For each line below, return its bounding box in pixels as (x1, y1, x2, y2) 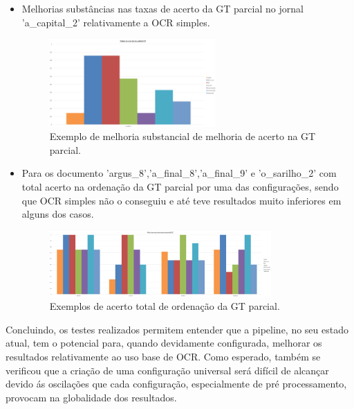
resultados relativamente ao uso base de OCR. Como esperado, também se (6, 349, 321, 363)
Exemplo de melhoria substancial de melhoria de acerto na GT (49, 129, 316, 143)
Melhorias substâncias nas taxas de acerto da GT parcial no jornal (21, 1, 304, 15)
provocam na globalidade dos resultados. (6, 390, 177, 404)
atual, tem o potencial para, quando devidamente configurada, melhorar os (6, 336, 322, 350)
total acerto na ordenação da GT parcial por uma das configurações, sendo (21, 180, 339, 194)
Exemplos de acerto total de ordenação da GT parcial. (49, 299, 280, 313)
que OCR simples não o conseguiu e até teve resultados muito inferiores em (21, 193, 342, 207)
